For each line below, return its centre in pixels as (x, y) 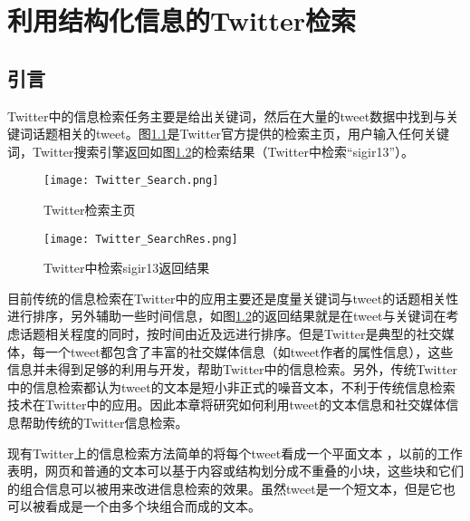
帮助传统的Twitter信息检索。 (104, 423)
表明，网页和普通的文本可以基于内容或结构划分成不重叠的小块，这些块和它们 (235, 471)
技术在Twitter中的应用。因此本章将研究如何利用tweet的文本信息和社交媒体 (227, 405)
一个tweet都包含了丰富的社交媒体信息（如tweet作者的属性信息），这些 (249, 351)
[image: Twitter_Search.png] (131, 181)
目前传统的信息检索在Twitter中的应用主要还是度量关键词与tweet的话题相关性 (233, 298)
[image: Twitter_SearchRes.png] (141, 239)
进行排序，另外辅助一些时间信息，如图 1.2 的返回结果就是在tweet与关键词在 (227, 316)
